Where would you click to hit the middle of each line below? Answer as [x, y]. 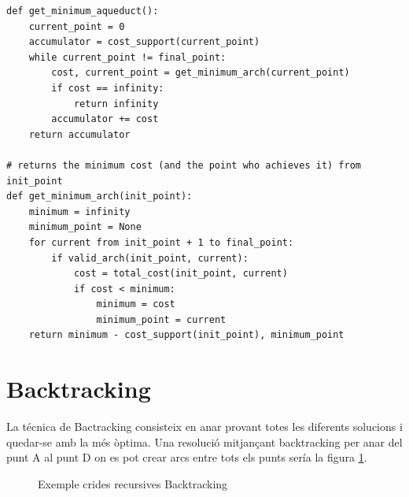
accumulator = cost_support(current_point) [144, 42]
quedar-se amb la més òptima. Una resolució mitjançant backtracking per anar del [204, 441]
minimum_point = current [161, 319]
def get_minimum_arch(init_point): [99, 197]
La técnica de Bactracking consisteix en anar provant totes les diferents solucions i [204, 427]
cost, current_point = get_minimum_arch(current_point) [201, 73]
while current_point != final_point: [127, 57]
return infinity [116, 104]
